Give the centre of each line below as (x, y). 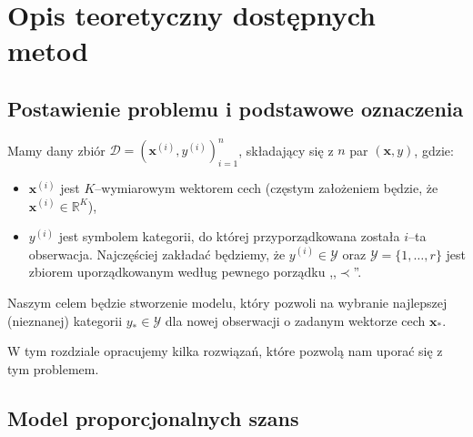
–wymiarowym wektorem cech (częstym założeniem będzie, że (267, 188)
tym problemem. (53, 368)
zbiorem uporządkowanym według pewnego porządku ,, (182, 272)
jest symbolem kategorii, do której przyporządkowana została (229, 236)
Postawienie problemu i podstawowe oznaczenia (236, 108)
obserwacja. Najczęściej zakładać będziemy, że (157, 254)
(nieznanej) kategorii (65, 320)
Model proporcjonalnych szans (153, 417)
